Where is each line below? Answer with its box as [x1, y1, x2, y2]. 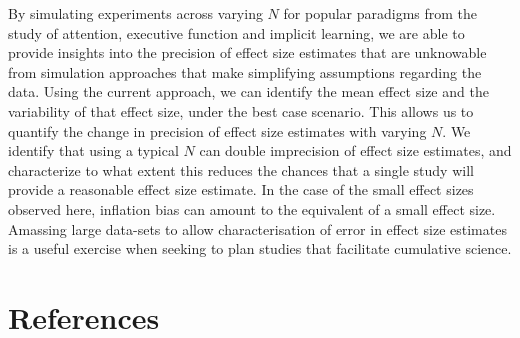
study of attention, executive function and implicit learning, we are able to [8, 22, 465, 43]
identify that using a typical [8, 140, 179, 161]
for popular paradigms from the [283, 3, 478, 23]
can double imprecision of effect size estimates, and [199, 140, 512, 161]
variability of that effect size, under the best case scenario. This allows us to [8, 100, 474, 121]
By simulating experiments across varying [8, 3, 263, 23]
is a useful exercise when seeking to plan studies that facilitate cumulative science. [8, 238, 512, 259]
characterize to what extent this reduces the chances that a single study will [8, 159, 474, 180]
